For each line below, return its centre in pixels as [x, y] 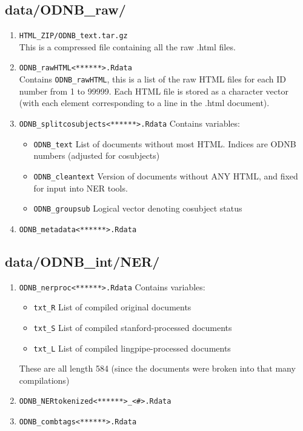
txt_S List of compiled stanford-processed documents [133, 327]
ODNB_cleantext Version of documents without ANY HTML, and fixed [166, 175]
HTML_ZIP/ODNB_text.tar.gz [73, 36]
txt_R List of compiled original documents [112, 307]
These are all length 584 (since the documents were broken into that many [157, 368]
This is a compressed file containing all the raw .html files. [127, 46]
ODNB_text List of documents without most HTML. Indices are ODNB [165, 143]
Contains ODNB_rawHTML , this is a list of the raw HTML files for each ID [153, 79]
